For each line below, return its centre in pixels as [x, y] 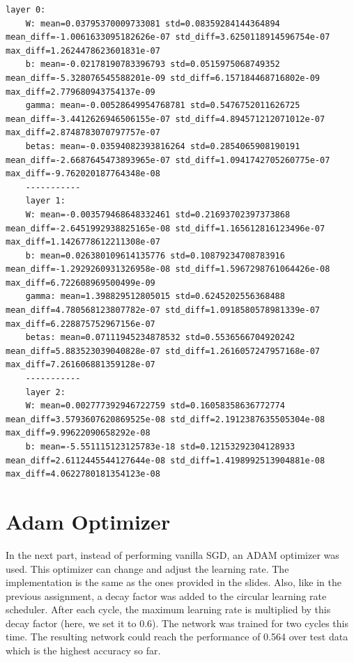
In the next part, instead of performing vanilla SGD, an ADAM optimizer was [172, 554]
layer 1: [45, 201]
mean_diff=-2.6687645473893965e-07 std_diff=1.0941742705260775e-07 [168, 160]
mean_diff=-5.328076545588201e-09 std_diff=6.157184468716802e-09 [163, 78]
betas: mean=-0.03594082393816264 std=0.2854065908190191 [163, 146]
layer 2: [45, 392]
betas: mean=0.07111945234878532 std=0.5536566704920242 [160, 338]
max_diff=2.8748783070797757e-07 [83, 133]
